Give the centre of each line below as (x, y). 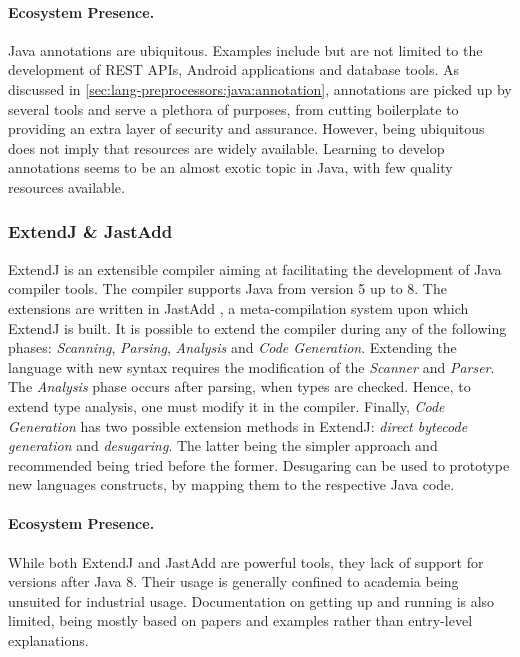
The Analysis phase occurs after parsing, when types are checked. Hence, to (239, 386)
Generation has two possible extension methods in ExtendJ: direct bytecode (238, 425)
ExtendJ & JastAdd (90, 231)
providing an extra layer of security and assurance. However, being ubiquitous (246, 128)
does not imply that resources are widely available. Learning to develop (226, 147)
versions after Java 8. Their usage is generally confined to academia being (233, 581)
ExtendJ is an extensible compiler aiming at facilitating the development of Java (255, 268)
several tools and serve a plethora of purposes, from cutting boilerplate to (233, 108)
